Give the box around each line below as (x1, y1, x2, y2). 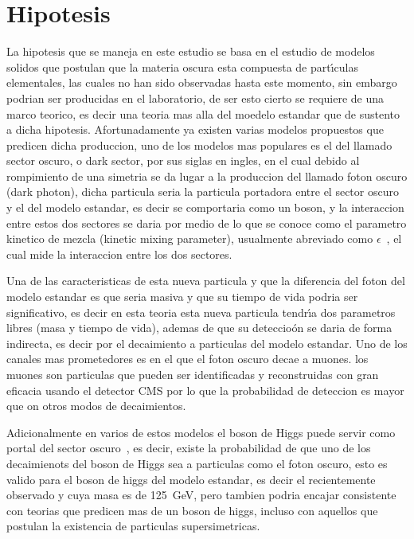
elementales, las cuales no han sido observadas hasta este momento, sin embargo (6, 74, 397, 91)
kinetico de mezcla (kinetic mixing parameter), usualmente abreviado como (6, 230, 373, 247)
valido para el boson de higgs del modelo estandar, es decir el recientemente (6, 471, 376, 487)
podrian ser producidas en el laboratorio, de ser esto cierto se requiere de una (6, 89, 385, 106)
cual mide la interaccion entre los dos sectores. (6, 245, 232, 262)
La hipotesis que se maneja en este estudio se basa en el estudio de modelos (6, 43, 375, 60)
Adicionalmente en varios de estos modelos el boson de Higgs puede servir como (6, 424, 396, 440)
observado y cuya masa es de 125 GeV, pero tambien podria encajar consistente (6, 486, 396, 503)
